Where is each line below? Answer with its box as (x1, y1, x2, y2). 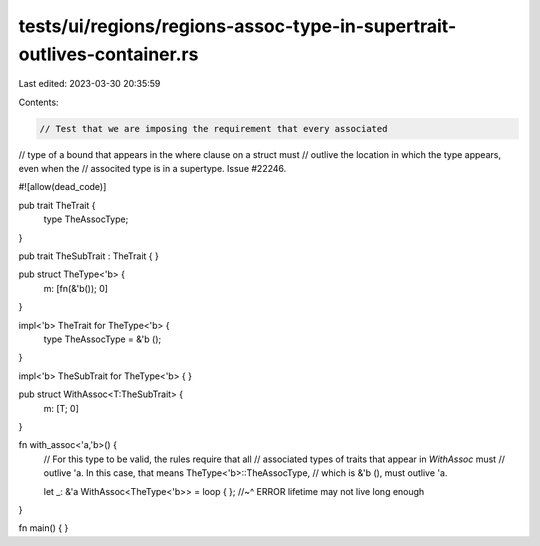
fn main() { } (18, 522, 69, 534)
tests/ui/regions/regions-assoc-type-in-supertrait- (18, 15, 457, 37)
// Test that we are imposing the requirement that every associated (39, 123, 388, 134)
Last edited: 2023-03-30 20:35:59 (18, 78, 161, 90)
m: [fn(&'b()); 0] (43, 282, 109, 294)
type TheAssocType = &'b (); (43, 333, 162, 345)
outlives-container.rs (18, 43, 199, 65)
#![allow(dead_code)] (18, 181, 107, 193)
